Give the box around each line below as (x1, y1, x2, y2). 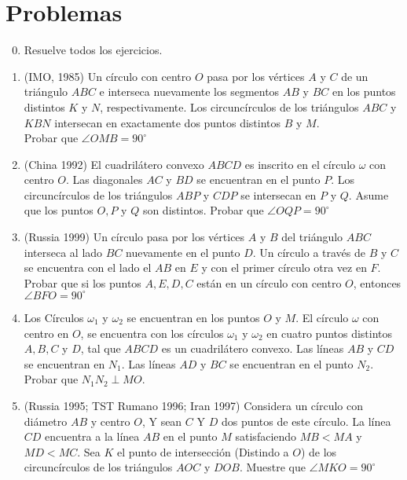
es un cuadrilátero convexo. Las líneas (161, 340, 344, 357)
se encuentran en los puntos (126, 309, 260, 325)
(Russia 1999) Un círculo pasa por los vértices (24, 229, 245, 245)
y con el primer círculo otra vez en (201, 259, 367, 276)
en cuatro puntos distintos (266, 324, 393, 341)
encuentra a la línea (45, 428, 140, 445)
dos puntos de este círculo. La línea (221, 412, 391, 429)
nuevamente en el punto (126, 244, 240, 260)
